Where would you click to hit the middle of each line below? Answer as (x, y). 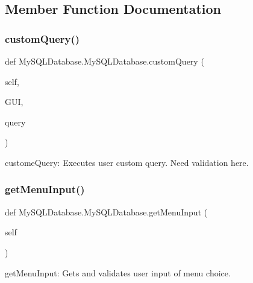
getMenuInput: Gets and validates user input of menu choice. (118, 272)
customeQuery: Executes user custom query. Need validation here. (127, 162)
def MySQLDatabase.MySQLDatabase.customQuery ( (105, 61)
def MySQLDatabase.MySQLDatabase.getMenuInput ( (106, 211)
